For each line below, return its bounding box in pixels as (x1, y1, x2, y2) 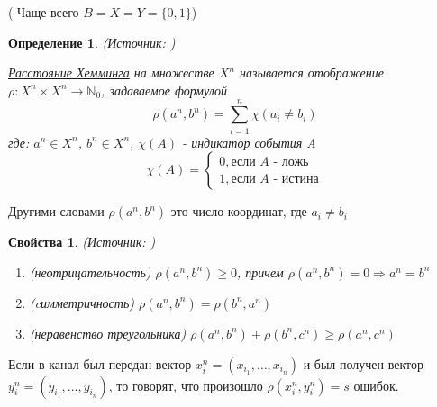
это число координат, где (170, 202, 307, 221)
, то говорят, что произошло (108, 375, 263, 394)
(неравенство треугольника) (29, 323, 187, 342)
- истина (273, 172, 319, 185)
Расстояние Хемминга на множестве (8, 63, 214, 82)
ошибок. (353, 375, 399, 394)
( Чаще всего (8, 3, 79, 21)
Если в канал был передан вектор (8, 354, 192, 373)
